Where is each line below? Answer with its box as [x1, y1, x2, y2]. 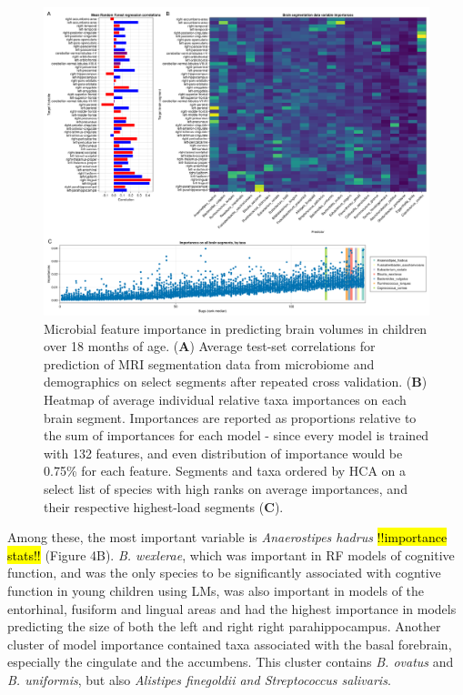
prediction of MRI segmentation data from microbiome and [44, 354, 375, 373]
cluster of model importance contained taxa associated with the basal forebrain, [7, 634, 452, 653]
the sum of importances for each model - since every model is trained [44, 426, 429, 445]
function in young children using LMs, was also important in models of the [7, 581, 425, 600]
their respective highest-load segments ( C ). [44, 497, 284, 516]
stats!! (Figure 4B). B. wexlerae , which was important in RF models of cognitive [7, 545, 455, 564]
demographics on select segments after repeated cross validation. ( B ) [44, 372, 428, 391]
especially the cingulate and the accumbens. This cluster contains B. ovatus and [7, 652, 454, 671]
